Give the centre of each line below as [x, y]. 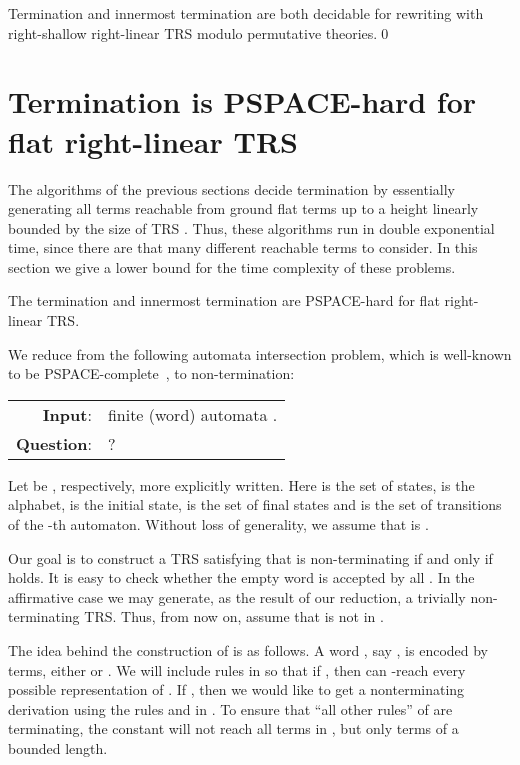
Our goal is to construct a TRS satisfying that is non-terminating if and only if [250, 557]
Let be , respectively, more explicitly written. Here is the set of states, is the [241, 484]
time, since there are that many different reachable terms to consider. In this [243, 247]
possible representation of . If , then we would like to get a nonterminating [236, 689]
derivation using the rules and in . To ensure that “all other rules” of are [230, 708]
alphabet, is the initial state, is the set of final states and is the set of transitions [255, 504]
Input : [67, 414]
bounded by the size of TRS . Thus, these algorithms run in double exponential [251, 227]
